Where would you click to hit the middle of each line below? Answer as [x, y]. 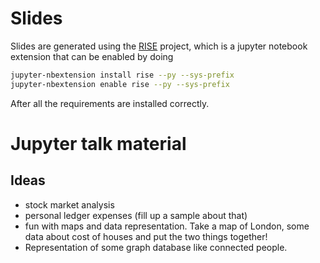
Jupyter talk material [98, 143]
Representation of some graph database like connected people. [156, 247]
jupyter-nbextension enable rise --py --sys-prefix [120, 84]
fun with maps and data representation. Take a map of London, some [167, 226]
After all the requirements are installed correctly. [110, 103]
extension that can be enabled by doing [92, 56]
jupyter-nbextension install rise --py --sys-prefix [122, 75]
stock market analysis [69, 204]
